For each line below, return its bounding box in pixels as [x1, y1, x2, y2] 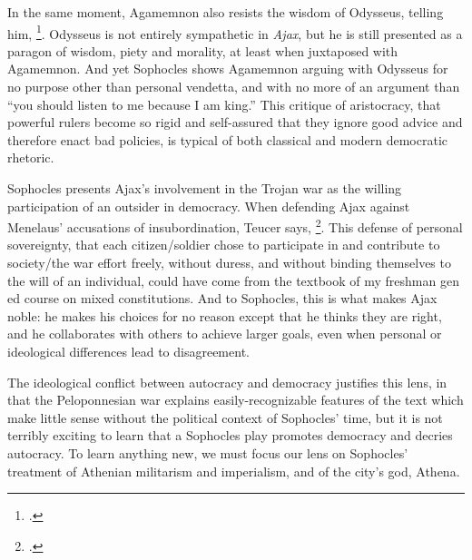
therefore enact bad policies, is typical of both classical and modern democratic [7, 130, 448, 149]
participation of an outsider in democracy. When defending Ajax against [7, 196, 410, 215]
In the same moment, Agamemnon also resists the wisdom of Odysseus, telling [7, 3, 444, 21]
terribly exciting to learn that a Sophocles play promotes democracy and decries [7, 426, 453, 445]
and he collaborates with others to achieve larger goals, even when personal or [7, 324, 442, 343]
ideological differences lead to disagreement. [7, 342, 250, 360]
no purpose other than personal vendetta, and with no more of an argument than [7, 77, 460, 96]
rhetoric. [7, 148, 54, 167]
